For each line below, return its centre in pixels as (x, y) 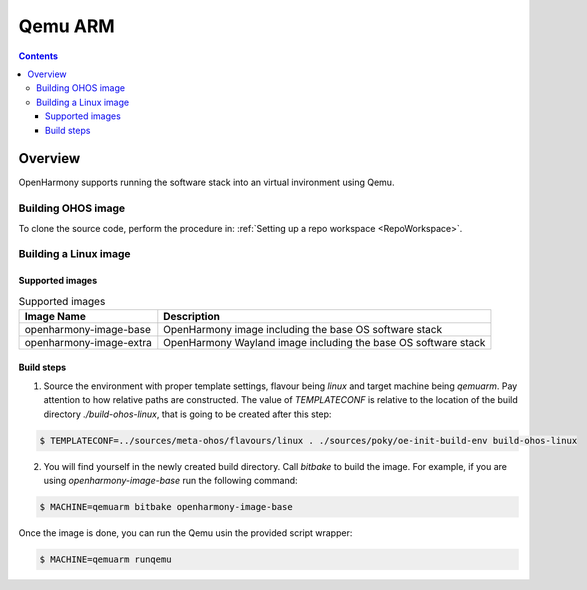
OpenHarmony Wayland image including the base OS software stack (324, 342)
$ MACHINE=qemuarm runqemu (105, 559)
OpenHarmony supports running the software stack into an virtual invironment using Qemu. (206, 182)
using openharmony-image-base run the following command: (171, 481)
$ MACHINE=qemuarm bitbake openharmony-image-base (166, 506)
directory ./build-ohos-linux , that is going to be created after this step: (187, 414)
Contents (38, 56)
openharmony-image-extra (88, 342)
